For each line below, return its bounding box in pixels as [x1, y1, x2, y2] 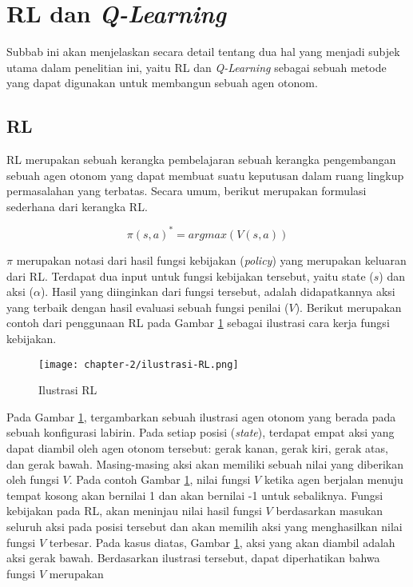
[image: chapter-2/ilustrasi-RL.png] [38, 358, 239, 370]
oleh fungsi [6, 471, 59, 488]
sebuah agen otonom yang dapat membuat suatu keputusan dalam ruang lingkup [6, 166, 404, 183]
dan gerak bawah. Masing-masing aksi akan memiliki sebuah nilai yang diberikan [6, 455, 404, 472]
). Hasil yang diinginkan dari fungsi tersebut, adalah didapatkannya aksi [40, 283, 395, 300]
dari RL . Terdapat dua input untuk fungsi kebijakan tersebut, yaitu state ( [6, 267, 374, 284]
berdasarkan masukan [276, 502, 383, 519]
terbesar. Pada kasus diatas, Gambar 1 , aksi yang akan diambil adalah [49, 533, 395, 550]
